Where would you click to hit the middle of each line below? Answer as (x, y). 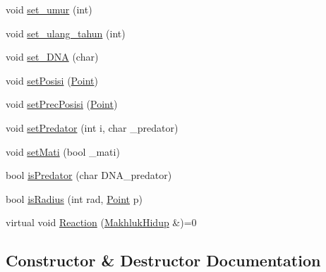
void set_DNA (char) (52, 57)
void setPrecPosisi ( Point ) (62, 104)
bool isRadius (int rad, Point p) (74, 198)
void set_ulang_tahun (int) (66, 33)
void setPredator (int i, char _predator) (92, 127)
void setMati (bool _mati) (63, 151)
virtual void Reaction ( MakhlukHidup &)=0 (101, 222)
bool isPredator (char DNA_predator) (89, 175)
